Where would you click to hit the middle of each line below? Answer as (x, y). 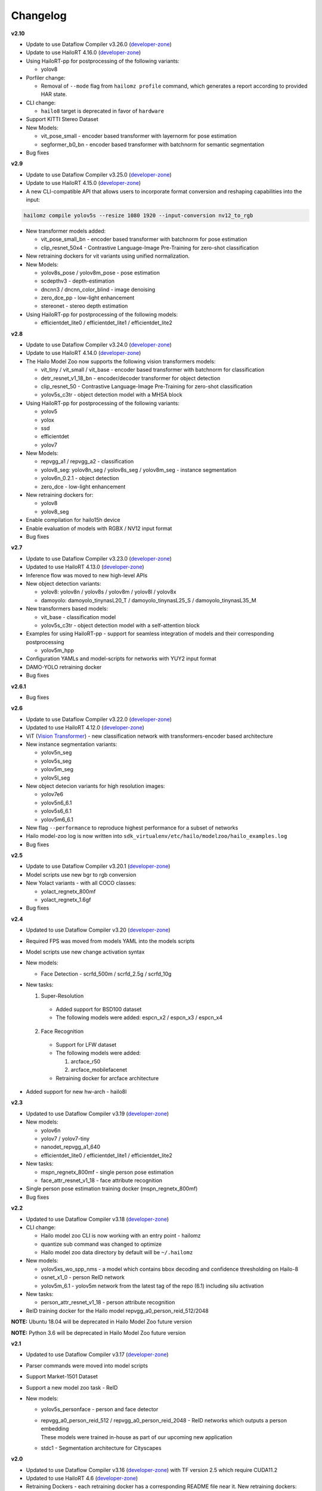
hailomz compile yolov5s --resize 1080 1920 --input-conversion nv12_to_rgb (138, 215)
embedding (55, 1429)
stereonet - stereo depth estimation (84, 306)
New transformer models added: (66, 231)
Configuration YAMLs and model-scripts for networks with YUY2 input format (121, 658)
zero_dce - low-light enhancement (83, 487)
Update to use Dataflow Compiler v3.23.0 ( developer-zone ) (99, 558)
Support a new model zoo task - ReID (72, 1387)
